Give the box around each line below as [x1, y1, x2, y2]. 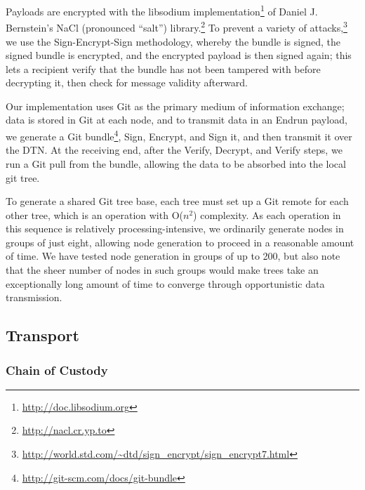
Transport [6, 324, 79, 346]
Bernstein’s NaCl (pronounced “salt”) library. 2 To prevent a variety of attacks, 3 [6, 18, 347, 34]
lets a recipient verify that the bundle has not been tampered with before [6, 61, 321, 76]
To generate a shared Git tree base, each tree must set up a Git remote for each [6, 194, 349, 208]
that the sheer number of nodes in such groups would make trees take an [6, 263, 319, 277]
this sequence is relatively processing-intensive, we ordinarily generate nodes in [6, 221, 344, 236]
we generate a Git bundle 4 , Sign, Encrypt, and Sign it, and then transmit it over [6, 127, 352, 143]
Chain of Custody [6, 361, 108, 378]
